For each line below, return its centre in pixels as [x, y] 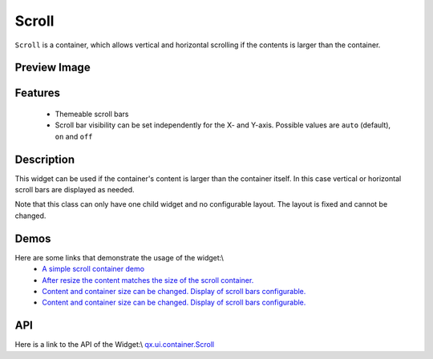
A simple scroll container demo [93, 269]
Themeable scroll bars [92, 114]
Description [45, 159]
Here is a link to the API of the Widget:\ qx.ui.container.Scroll [115, 345]
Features [37, 93]
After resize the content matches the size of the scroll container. [148, 280]
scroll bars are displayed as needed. [75, 190]
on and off [74, 136]
